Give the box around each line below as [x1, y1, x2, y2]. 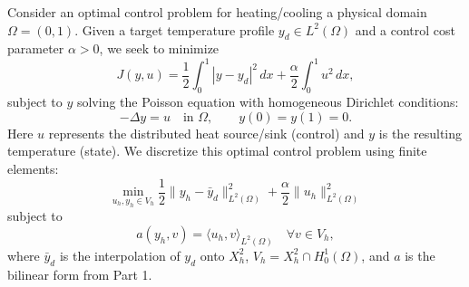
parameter [7, 39, 64, 58]
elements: [7, 159, 59, 178]
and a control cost [355, 20, 456, 39]
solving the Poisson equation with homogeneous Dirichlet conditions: [76, 92, 459, 111]
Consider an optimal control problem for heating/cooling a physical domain [7, 3, 427, 21]
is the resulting [378, 123, 463, 142]
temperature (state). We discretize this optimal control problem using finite [7, 141, 427, 160]
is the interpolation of [59, 245, 181, 264]
